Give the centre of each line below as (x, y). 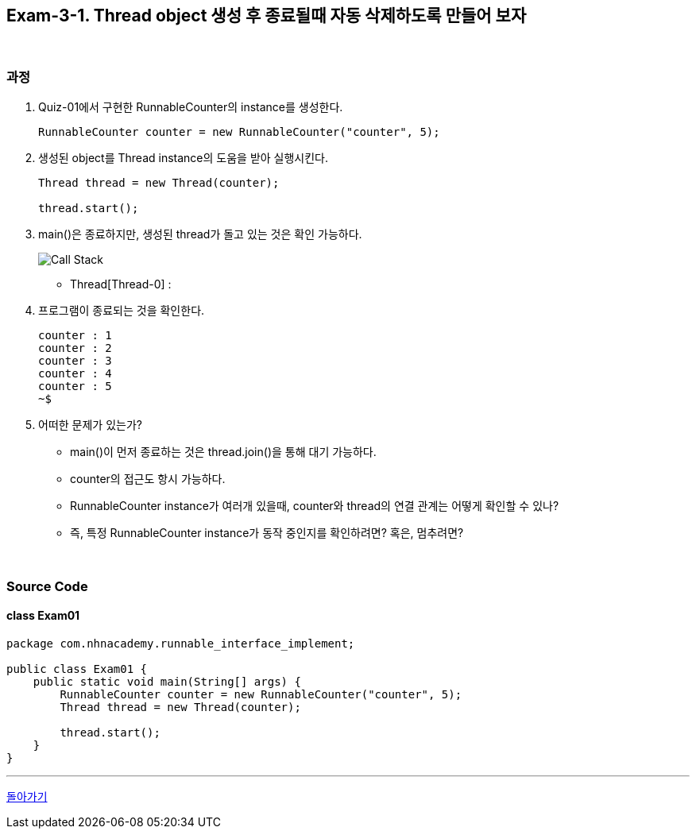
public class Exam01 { (77, 669)
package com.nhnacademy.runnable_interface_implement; (181, 643)
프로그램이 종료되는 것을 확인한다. (122, 311)
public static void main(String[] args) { (167, 681)
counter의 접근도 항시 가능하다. (148, 479)
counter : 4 (75, 374)
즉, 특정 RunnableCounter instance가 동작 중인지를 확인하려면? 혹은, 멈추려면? (267, 533)
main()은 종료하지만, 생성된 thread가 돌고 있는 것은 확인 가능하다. (200, 234)
